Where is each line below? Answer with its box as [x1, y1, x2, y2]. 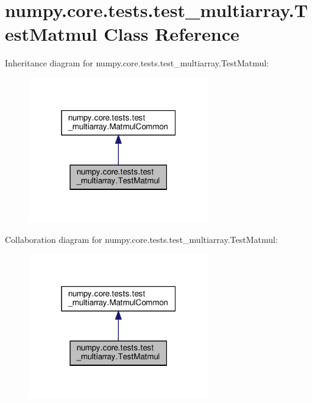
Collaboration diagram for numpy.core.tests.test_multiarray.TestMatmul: [5, 233, 278, 245]
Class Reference [104, 21, 239, 46]
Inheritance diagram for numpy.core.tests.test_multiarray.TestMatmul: [5, 57, 269, 69]
